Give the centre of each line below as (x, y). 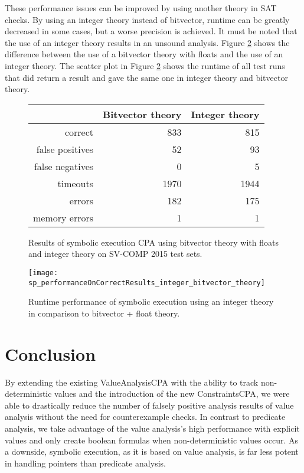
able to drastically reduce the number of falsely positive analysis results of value (149, 405)
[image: (43, 273)
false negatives (64, 166)
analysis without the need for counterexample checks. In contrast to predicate (145, 417)
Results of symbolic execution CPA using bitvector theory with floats (153, 242)
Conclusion (50, 353)
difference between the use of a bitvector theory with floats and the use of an (144, 54)
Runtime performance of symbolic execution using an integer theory (151, 301)
